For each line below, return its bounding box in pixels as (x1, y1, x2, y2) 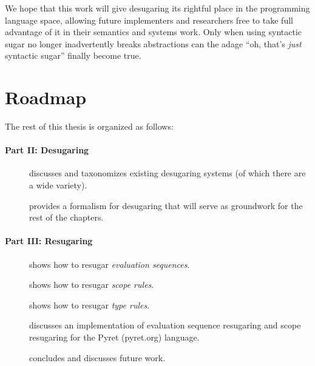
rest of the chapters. (29, 211, 104, 224)
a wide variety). (29, 179, 87, 191)
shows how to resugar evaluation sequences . (29, 258, 190, 270)
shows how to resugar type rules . (29, 298, 150, 311)
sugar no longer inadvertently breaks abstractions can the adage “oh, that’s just (5, 37, 302, 50)
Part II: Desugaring (5, 144, 89, 156)
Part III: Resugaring (5, 235, 93, 247)
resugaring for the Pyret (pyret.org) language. (29, 331, 200, 344)
